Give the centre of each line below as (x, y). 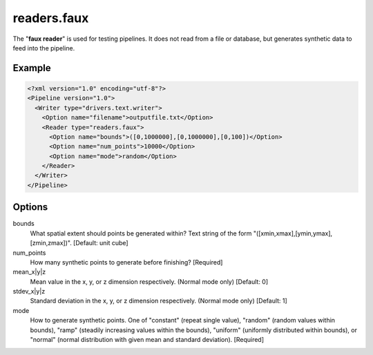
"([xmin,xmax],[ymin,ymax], (293, 233)
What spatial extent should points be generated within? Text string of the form (141, 233)
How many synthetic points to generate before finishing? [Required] (126, 262)
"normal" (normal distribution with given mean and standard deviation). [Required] (147, 340)
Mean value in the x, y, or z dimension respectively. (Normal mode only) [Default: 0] (149, 281)
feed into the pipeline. (44, 48)
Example (32, 68)
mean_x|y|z (29, 272)
